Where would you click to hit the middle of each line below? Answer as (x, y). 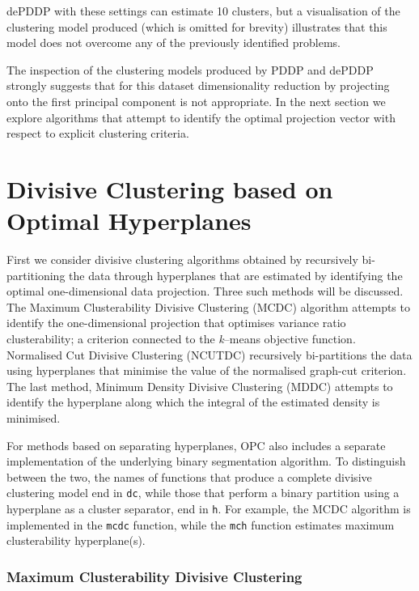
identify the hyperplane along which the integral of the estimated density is (193, 402)
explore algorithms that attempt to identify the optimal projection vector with (201, 117)
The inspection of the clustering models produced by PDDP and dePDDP (190, 69)
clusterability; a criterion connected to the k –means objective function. (181, 339)
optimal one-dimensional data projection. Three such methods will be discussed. (205, 291)
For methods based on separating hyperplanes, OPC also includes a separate (196, 445)
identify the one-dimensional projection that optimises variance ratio (176, 323)
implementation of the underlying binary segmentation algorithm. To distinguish (206, 461)
